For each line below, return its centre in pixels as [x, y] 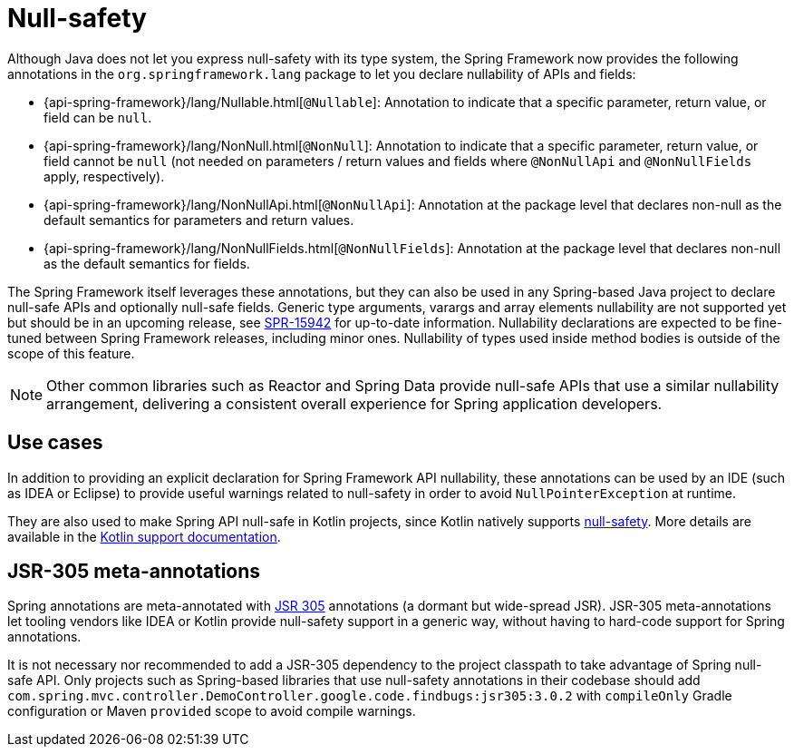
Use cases [55, 443]
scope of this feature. [71, 353]
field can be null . [98, 117]
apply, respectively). [104, 176]
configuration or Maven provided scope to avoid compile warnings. [212, 711]
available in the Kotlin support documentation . [144, 536]
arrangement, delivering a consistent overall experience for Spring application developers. [354, 403]
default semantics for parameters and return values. [199, 220]
